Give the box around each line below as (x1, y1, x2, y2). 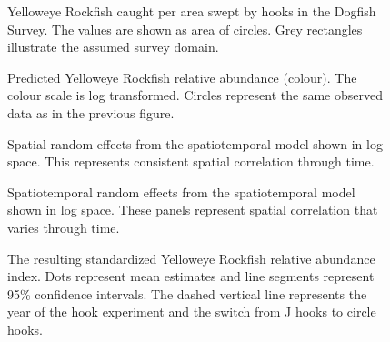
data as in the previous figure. (7, 103, 175, 122)
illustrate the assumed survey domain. (7, 37, 219, 56)
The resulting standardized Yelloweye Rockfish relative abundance (7, 248, 375, 267)
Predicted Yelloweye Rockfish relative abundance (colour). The (7, 67, 357, 86)
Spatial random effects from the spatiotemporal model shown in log (7, 134, 383, 153)
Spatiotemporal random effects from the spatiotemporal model (7, 182, 355, 201)
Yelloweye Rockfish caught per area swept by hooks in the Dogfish (7, 2, 376, 20)
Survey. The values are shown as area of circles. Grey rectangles (7, 19, 363, 38)
